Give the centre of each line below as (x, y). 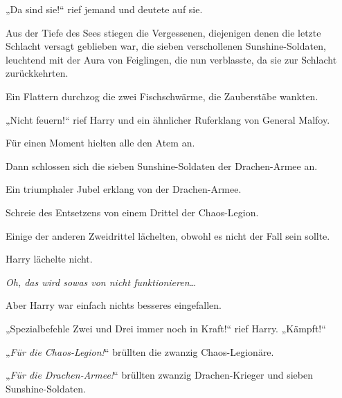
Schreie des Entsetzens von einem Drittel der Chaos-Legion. (132, 212)
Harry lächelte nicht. (49, 259)
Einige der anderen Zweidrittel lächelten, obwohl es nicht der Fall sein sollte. (168, 235)
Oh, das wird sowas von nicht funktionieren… (101, 282)
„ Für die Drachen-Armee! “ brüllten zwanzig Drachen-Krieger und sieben (159, 375)
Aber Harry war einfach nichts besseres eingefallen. (114, 305)
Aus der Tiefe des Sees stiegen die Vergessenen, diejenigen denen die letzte (163, 32)
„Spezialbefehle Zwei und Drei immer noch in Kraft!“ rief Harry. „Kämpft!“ (166, 328)
